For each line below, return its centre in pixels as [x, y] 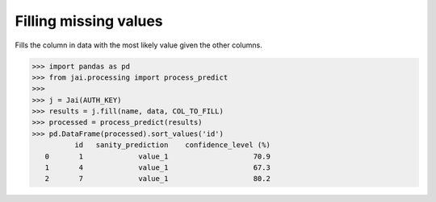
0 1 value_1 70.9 [157, 156]
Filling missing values [89, 21]
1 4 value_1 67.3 [157, 168]
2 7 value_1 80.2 [157, 179]
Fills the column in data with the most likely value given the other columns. [138, 45]
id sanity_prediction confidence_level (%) [172, 145]
